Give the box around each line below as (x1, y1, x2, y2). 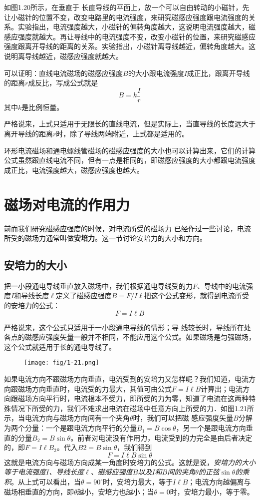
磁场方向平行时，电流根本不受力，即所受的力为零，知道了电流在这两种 (17, 393, 249, 404)
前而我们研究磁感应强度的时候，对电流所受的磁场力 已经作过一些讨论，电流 (4, 223, 251, 233)
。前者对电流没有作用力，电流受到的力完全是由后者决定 (70, 432, 253, 443)
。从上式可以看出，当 (11, 477, 81, 487)
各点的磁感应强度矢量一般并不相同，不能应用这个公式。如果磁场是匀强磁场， (4, 332, 256, 342)
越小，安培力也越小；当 (77, 486, 154, 497)
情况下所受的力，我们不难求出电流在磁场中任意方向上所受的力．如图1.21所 (10, 403, 254, 413)
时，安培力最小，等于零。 (170, 486, 254, 497)
